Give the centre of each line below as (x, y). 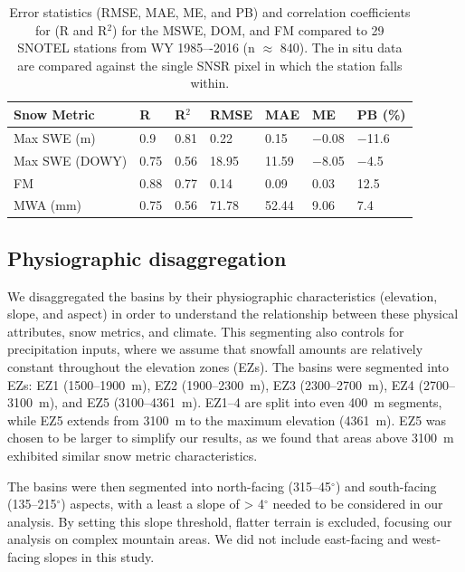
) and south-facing (386, 486)
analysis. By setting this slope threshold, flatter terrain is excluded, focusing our (230, 521)
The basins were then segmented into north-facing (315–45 (170, 486)
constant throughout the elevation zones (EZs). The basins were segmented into (228, 367)
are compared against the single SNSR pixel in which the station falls (210, 65)
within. (210, 83)
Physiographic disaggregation (147, 257)
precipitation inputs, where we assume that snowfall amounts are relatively (215, 349)
